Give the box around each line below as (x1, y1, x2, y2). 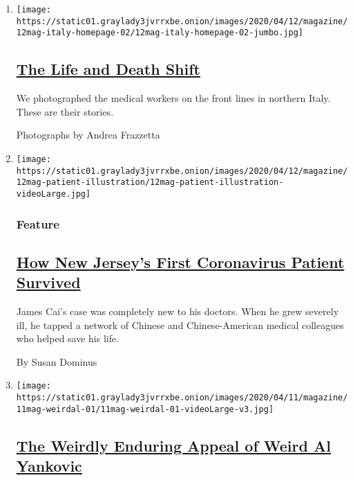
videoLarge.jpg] (16, 188, 91, 199)
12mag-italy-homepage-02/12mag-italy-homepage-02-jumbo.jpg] (16, 28, 304, 38)
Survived (16, 272, 81, 293)
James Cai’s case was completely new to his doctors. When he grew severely (16, 304, 339, 319)
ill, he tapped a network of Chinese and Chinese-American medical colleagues (16, 317, 344, 332)
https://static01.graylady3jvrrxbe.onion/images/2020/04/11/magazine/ (16, 393, 348, 403)
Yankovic (16, 455, 82, 477)
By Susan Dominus (16, 354, 97, 368)
